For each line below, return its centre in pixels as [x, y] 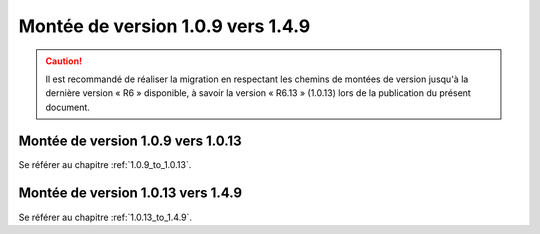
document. [67, 107]
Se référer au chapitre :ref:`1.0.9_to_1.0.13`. [105, 164]
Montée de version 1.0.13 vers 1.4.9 [130, 193]
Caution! [64, 61]
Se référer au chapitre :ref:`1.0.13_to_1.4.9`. [105, 217]
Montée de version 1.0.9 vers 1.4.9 [164, 26]
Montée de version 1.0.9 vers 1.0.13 [130, 140]
